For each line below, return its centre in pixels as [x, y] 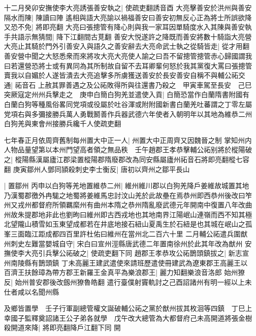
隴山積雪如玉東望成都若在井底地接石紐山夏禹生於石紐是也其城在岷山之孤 [135, 224]
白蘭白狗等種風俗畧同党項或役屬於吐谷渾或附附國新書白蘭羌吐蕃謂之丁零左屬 [128, 104]
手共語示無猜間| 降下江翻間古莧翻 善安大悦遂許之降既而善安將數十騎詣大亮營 [128, 36]
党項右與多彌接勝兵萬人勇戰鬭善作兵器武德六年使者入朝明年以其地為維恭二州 [128, 114]
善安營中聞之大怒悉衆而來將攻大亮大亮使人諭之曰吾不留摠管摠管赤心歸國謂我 [128, 55]
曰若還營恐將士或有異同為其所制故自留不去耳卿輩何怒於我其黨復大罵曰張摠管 [128, 65]
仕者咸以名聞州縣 [32, 291]
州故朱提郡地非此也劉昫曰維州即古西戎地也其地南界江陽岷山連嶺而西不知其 [125, 214]
